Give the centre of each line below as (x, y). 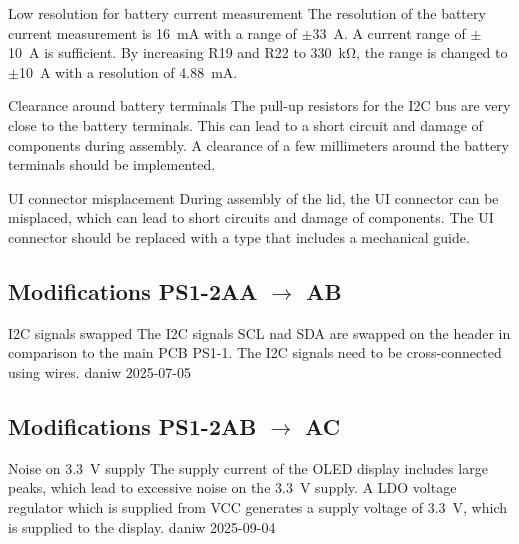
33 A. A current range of (389, 32)
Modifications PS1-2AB (132, 425)
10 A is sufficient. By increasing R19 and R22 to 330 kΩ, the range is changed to (258, 52)
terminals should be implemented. (112, 164)
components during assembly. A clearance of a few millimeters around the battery (258, 144)
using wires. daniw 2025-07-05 (99, 371)
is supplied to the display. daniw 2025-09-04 (142, 526)
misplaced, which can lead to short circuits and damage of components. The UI (251, 217)
